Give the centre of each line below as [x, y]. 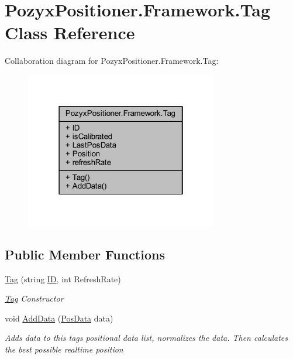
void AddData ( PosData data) [59, 318]
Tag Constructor [34, 298]
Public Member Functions [85, 254]
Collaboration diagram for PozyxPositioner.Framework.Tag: [112, 61]
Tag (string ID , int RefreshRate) [63, 278]
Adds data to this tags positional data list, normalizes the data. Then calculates [146, 338]
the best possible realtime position [64, 349]
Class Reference [70, 33]
